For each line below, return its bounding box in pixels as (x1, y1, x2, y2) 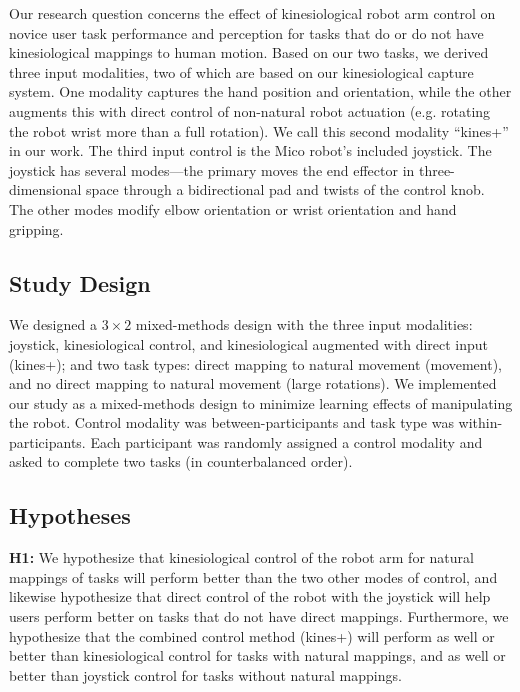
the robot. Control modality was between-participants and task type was (9, 412, 454, 433)
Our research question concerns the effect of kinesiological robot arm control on (9, 3, 496, 23)
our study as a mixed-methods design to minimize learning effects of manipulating (9, 392, 513, 413)
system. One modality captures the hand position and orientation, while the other (9, 81, 512, 102)
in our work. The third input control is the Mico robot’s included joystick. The (9, 140, 492, 161)
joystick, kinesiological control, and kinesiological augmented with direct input (9, 333, 489, 354)
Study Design (9, 267, 151, 298)
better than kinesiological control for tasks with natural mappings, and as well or (9, 645, 506, 666)
